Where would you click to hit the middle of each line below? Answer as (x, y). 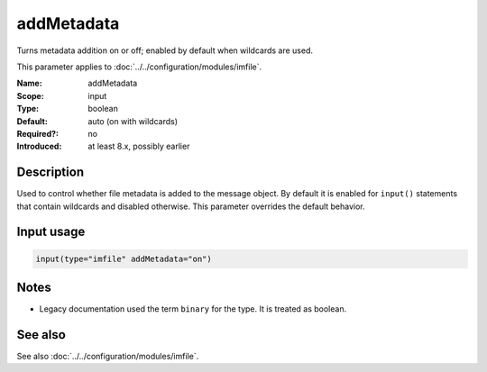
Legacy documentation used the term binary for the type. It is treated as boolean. (193, 309)
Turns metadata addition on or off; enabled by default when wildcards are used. (165, 50)
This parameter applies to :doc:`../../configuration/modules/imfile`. (139, 67)
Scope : (30, 95)
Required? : (37, 133)
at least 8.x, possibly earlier (139, 146)
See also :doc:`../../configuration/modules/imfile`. (108, 356)
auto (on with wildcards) (133, 121)
